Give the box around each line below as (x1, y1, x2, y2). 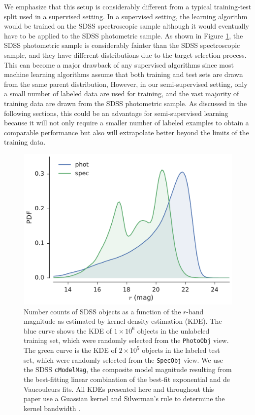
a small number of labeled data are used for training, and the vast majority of (4, 88, 239, 99)
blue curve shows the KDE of (24, 325, 112, 336)
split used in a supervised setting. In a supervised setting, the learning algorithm (4, 11, 248, 21)
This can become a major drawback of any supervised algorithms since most (4, 59, 234, 70)
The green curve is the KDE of (24, 345, 117, 355)
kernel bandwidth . (24, 403, 81, 413)
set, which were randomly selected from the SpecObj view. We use (24, 354, 223, 365)
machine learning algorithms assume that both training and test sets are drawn (4, 69, 243, 79)
